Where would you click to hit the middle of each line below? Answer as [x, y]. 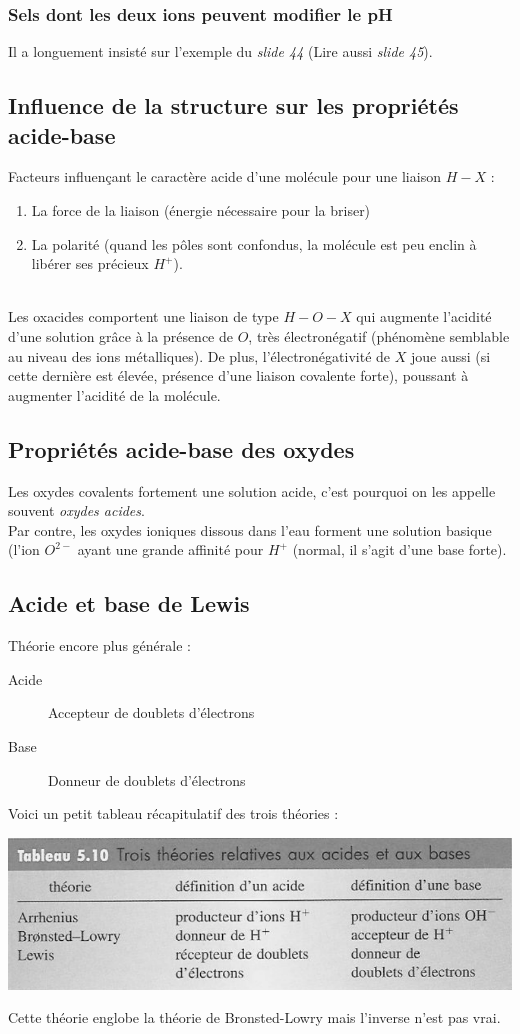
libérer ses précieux [90, 263]
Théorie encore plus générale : [99, 645]
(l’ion [24, 549]
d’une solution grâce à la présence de [120, 335]
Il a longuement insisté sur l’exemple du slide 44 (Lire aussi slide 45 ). [220, 51]
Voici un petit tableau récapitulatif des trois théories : [173, 813]
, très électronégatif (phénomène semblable [379, 335]
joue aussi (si [450, 355]
